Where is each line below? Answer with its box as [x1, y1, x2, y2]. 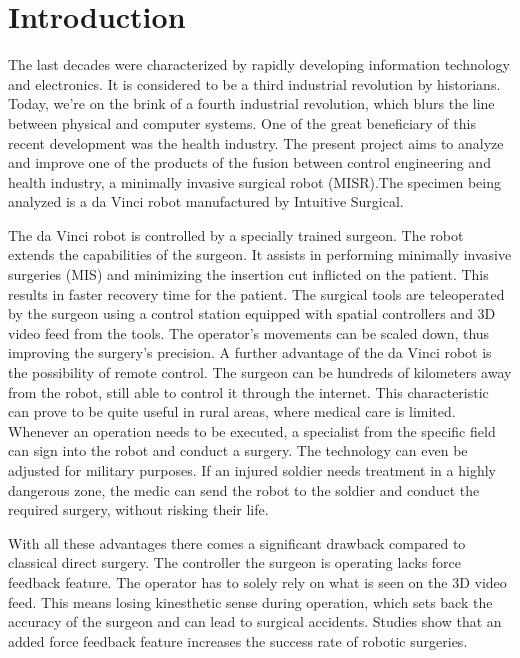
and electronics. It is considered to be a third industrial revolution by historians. [8, 73, 501, 94]
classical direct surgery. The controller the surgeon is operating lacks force [8, 552, 462, 573]
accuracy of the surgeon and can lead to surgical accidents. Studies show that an [8, 611, 502, 632]
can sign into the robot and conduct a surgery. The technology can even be [8, 440, 468, 461]
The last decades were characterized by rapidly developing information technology [8, 54, 511, 75]
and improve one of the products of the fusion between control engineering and [8, 152, 491, 173]
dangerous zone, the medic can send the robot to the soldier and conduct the [8, 479, 480, 500]
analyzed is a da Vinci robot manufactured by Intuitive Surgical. [8, 191, 404, 212]
